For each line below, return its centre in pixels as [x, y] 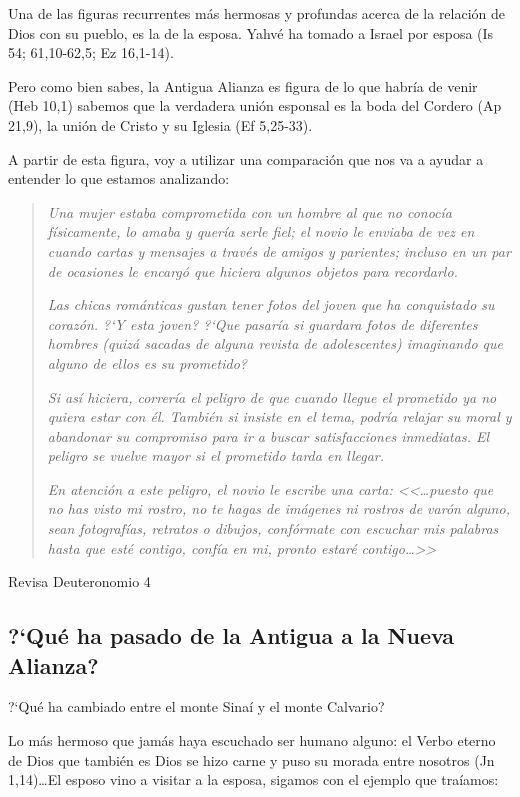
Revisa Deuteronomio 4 [79, 581]
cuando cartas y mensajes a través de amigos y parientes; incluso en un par [279, 250]
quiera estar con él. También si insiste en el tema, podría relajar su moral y [279, 416]
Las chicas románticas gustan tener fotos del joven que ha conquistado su [271, 304]
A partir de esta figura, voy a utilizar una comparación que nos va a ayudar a [246, 158]
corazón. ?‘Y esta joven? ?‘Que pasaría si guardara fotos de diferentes [262, 323]
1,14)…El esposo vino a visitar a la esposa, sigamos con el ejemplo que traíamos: [253, 779]
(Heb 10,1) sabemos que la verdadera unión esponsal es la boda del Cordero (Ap [255, 105]
